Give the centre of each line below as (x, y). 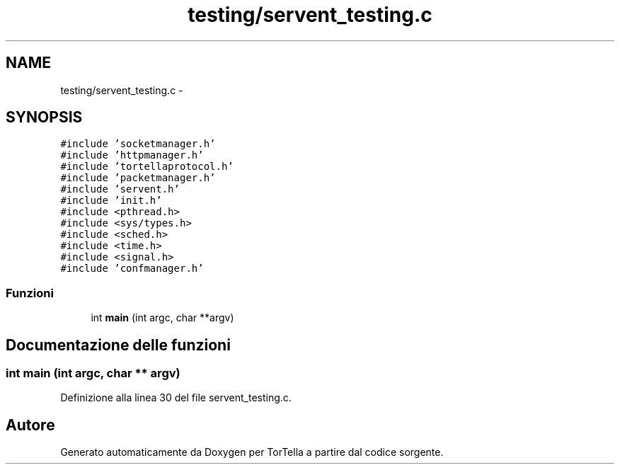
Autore (30, 425)
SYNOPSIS (44, 117)
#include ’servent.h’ (120, 189)
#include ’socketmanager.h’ (138, 144)
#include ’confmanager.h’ (132, 269)
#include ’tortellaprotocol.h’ (147, 167)
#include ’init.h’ (111, 201)
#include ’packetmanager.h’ (138, 178)
